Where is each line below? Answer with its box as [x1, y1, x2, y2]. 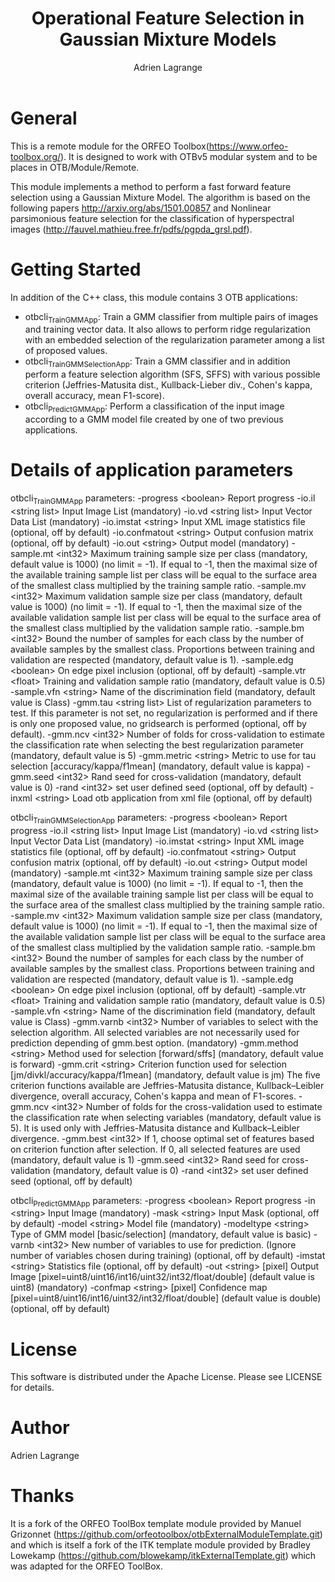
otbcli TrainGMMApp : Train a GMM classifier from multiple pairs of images [24, 310, 319, 325]
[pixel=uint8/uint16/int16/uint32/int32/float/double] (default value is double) [10, 1292, 322, 1304]
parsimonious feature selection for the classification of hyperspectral [10, 212, 295, 224]
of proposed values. [24, 345, 108, 357]
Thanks [10, 1485, 75, 1507]
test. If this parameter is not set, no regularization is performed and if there [10, 707, 318, 719]
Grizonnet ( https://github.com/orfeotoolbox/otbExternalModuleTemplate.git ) [10, 1528, 323, 1541]
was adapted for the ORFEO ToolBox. [10, 1560, 164, 1572]
